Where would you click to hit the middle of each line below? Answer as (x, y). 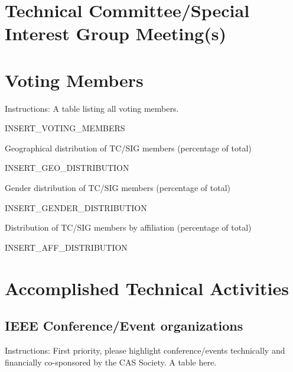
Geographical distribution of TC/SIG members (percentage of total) (128, 148)
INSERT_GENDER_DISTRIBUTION (76, 207)
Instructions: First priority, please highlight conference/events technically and (145, 350)
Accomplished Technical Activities (147, 288)
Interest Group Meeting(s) (115, 33)
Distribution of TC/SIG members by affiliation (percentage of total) (128, 227)
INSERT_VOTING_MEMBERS (65, 128)
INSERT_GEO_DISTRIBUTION (67, 168)
